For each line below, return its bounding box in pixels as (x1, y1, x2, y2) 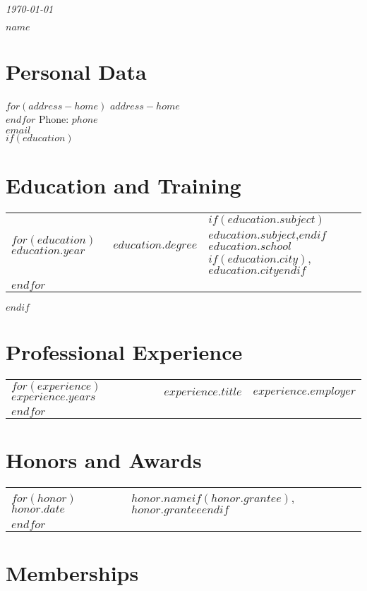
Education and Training (6, 171, 241, 200)
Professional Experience (6, 338, 243, 366)
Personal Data (6, 56, 147, 85)
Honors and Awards (6, 446, 202, 474)
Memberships (6, 559, 139, 587)
